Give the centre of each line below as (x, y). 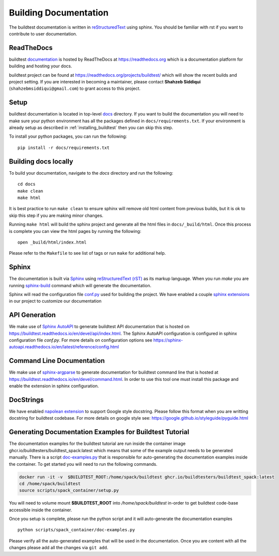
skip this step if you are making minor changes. (56, 215)
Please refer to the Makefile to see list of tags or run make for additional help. (87, 253)
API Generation (32, 315)
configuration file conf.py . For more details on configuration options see (81, 340)
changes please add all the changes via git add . (59, 548)
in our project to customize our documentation (55, 301)
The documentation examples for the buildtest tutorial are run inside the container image (97, 443)
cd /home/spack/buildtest (50, 483)
